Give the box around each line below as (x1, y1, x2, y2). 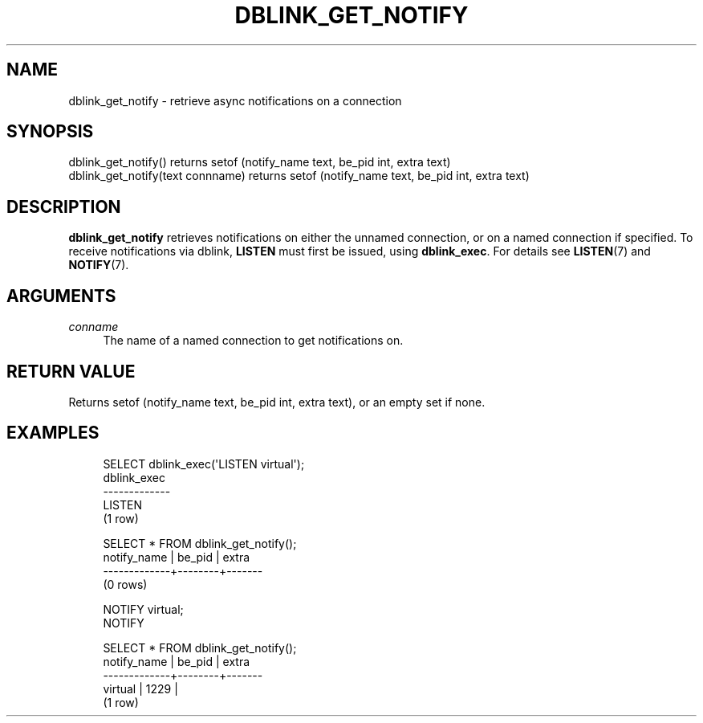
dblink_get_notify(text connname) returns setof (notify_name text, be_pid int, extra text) (68, 169, 530, 183)
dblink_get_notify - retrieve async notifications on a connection (68, 93, 402, 108)
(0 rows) (103, 577, 148, 591)
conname (68, 320, 119, 334)
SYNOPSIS (6, 121, 94, 142)
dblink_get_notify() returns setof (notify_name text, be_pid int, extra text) (68, 155, 451, 170)
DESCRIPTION (6, 196, 121, 217)
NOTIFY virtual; (103, 602, 184, 616)
